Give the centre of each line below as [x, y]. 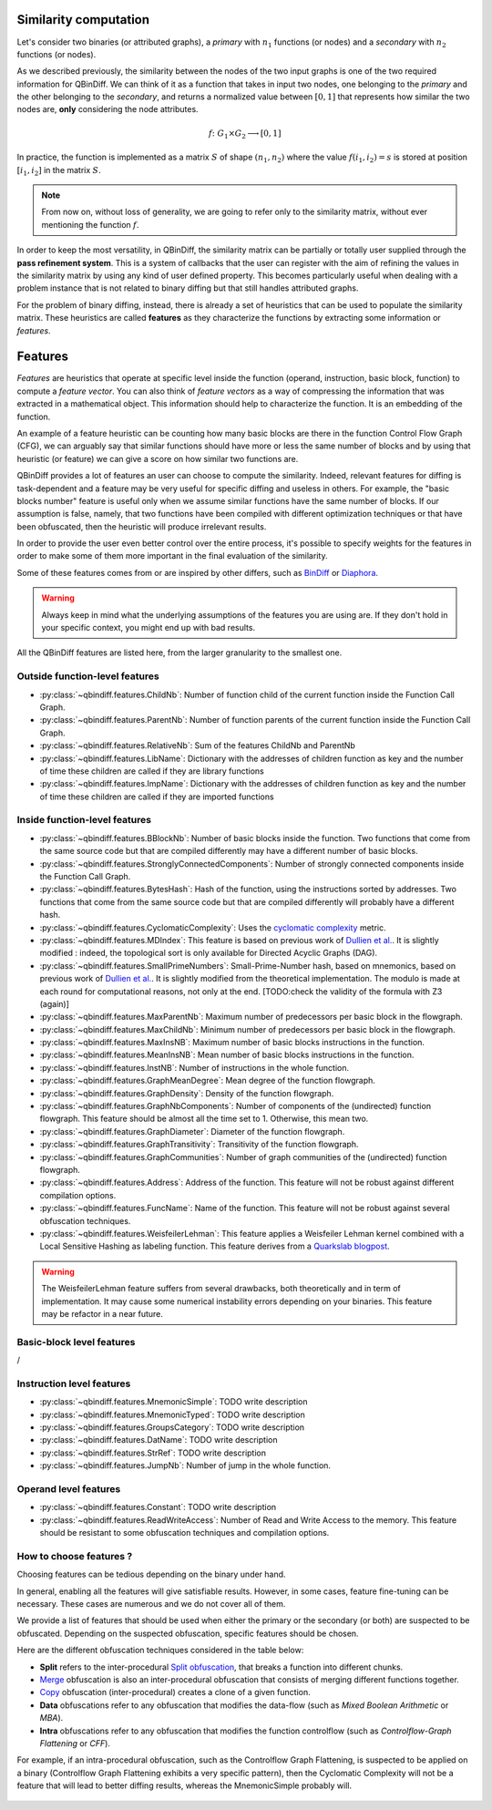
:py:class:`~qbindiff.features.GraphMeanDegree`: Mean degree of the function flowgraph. [207, 1081]
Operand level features [69, 1488]
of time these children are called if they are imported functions [157, 797]
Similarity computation [83, 20]
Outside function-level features [88, 676]
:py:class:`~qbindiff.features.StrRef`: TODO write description [153, 1453]
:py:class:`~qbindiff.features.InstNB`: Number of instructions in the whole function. [195, 1067]
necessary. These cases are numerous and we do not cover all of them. [151, 1603]
